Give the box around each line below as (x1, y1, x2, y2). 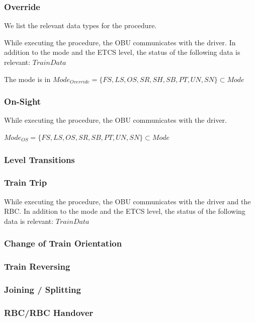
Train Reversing (4, 260, 70, 273)
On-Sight (4, 95, 41, 108)
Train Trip (4, 176, 47, 189)
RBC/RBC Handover (4, 306, 94, 318)
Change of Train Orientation (4, 237, 122, 250)
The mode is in (4, 73, 51, 84)
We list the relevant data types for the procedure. (4, 20, 157, 31)
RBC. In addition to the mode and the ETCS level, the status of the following (4, 206, 245, 216)
